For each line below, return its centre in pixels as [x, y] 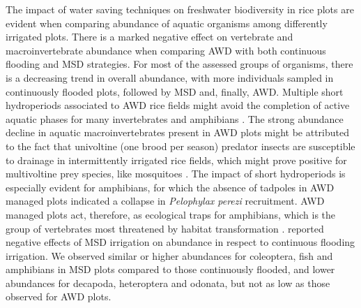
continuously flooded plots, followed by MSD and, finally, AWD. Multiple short [175, 91]
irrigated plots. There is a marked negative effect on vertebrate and [149, 37]
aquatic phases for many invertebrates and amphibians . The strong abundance [175, 118]
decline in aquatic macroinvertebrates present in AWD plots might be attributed [177, 132]
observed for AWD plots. [59, 296]
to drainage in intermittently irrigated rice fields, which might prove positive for [176, 160]
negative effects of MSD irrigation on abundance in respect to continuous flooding [180, 242]
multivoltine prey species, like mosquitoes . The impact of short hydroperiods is [176, 174]
